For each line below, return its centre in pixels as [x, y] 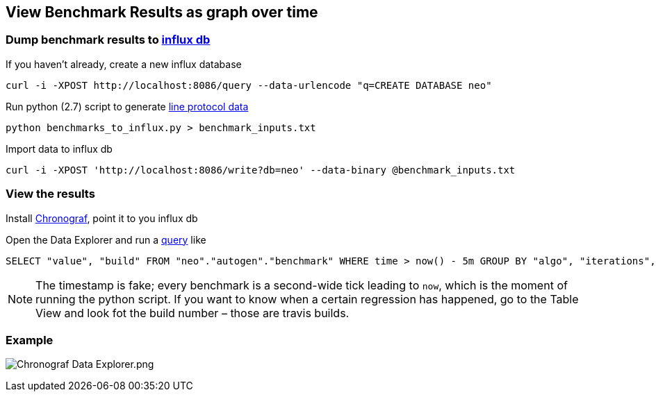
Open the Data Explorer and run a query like [106, 239]
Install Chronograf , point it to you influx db [102, 218]
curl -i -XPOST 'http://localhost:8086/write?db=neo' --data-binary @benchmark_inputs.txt [261, 170]
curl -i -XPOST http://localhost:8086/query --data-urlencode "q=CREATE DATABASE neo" [249, 85]
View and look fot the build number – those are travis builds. [192, 313]
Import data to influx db [59, 149]
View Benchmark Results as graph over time [162, 12]
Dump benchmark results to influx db [108, 40]
